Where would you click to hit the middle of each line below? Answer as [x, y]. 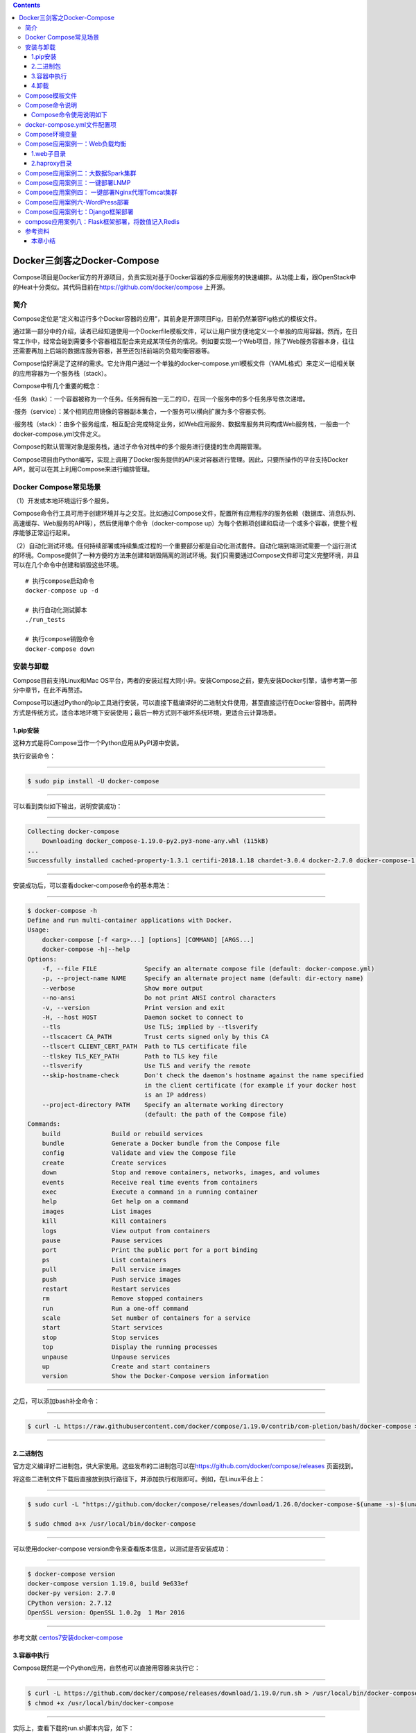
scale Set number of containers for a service [146, 1318]
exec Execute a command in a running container [150, 1192]
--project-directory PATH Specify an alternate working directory [163, 1105]
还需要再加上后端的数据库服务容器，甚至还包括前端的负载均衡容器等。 [113, 351]
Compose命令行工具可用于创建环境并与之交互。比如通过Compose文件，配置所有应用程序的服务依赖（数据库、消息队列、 [186, 514]
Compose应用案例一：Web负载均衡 [76, 144]
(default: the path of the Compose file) [216, 1114]
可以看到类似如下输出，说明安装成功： [68, 806]
